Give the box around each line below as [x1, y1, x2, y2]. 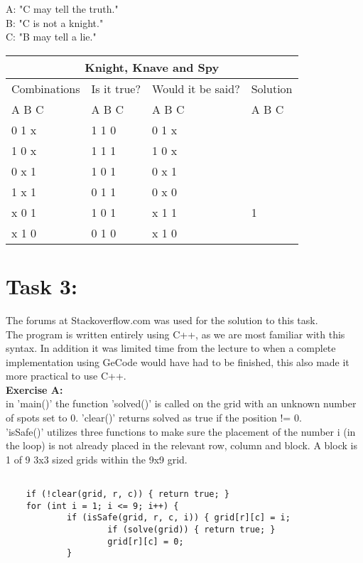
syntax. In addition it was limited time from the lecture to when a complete [6, 341, 336, 355]
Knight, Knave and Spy [85, 58, 220, 75]
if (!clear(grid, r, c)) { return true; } [26, 489, 229, 500]
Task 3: [6, 271, 77, 300]
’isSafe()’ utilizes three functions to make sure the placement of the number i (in [6, 424, 356, 439]
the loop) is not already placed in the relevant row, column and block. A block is [6, 438, 357, 453]
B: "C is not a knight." [6, 15, 104, 30]
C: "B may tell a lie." [6, 29, 97, 44]
